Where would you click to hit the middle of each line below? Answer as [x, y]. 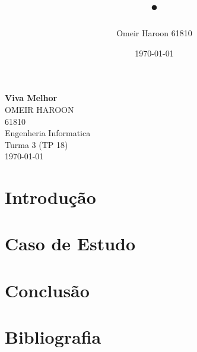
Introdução [50, 197]
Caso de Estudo [70, 243]
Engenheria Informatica [48, 133]
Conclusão [47, 290]
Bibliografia [53, 337]
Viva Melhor [31, 98]
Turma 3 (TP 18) [36, 144]
